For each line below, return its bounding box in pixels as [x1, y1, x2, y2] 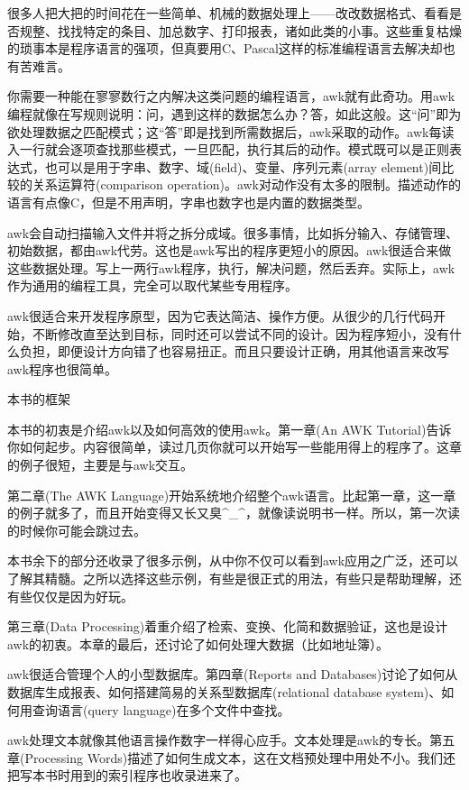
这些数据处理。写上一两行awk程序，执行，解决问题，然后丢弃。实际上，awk [7, 258, 455, 277]
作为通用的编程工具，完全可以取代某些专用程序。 [7, 276, 298, 295]
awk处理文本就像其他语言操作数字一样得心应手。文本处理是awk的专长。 [7, 730, 430, 749]
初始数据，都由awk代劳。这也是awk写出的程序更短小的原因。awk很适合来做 [7, 241, 452, 260]
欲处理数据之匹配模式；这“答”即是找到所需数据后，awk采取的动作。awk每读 [7, 122, 455, 141]
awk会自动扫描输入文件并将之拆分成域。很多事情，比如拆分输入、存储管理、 [7, 223, 459, 242]
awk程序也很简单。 [7, 359, 118, 378]
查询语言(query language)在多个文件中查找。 [32, 700, 290, 719]
